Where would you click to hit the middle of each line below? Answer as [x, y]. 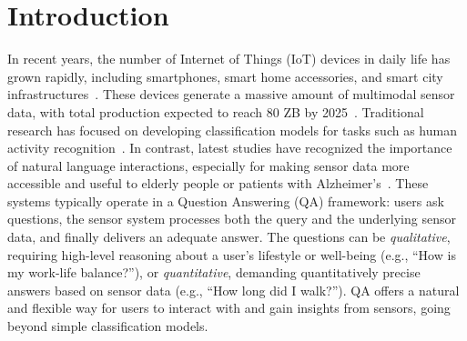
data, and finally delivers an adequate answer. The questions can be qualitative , [229, 237]
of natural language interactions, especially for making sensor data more [208, 165]
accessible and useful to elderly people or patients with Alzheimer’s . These [218, 183]
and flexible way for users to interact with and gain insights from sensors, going [229, 308]
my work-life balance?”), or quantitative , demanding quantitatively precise [214, 272]
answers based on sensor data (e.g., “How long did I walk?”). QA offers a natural [233, 290]
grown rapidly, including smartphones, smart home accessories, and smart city [225, 76]
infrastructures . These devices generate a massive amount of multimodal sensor [231, 94]
